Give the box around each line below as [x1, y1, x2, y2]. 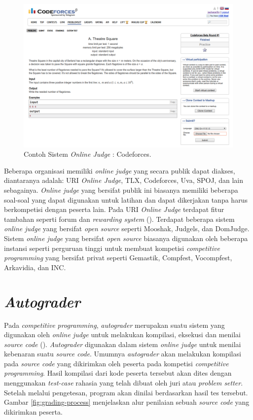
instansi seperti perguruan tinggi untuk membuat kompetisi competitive [4, 243, 220, 253]
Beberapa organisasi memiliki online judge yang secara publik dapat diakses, [4, 165, 235, 175]
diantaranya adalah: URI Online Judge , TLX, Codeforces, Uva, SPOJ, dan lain [4, 175, 243, 185]
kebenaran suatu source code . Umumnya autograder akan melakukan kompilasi [4, 349, 241, 359]
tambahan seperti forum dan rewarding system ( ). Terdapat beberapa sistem [4, 213, 235, 224]
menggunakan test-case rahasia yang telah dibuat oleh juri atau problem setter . [4, 378, 243, 388]
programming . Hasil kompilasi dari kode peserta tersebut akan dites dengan [4, 368, 232, 378]
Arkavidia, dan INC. [4, 262, 66, 272]
